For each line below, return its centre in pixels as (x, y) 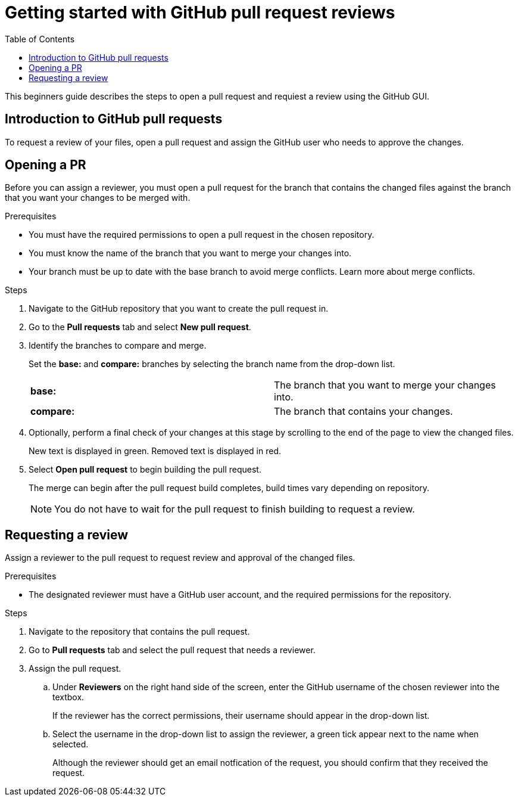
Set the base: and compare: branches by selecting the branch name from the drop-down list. (212, 364)
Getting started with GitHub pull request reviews (200, 13)
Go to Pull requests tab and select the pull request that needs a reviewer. (172, 650)
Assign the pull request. (75, 669)
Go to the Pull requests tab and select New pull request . (140, 327)
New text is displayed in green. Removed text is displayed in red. (155, 451)
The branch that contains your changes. (363, 412)
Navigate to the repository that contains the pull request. (139, 632)
